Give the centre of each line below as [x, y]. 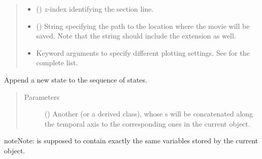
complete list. [57, 63]
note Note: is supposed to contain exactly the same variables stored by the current [131, 141]
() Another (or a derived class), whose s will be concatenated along [149, 114]
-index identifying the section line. [101, 9]
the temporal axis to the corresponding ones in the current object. [147, 123]
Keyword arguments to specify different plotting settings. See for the [143, 52]
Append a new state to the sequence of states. [76, 79]
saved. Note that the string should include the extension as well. [136, 36]
